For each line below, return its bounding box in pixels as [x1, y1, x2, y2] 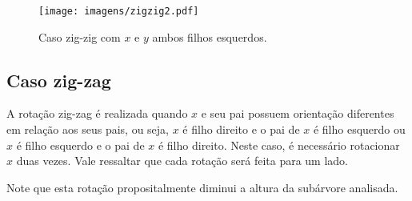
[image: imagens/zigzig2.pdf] [38, 6, 199, 17]
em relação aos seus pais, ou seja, [6, 121, 169, 138]
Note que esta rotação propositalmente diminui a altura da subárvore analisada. [6, 179, 398, 195]
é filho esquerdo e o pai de [16, 136, 145, 153]
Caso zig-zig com [38, 28, 121, 45]
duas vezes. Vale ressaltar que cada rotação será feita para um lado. [16, 152, 348, 169]
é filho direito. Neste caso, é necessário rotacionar [158, 136, 400, 153]
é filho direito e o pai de [182, 121, 300, 138]
